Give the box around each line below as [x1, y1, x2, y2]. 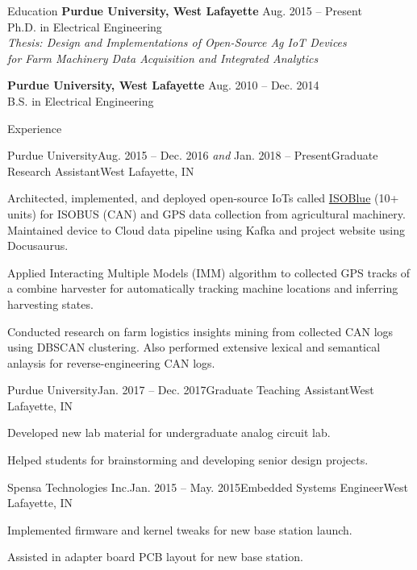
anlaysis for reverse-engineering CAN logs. [7, 354, 215, 371]
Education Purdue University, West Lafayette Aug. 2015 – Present [7, 2, 362, 19]
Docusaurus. [7, 237, 69, 254]
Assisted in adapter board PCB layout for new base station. [7, 548, 303, 565]
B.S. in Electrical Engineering [7, 92, 154, 109]
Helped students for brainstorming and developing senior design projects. [7, 451, 369, 468]
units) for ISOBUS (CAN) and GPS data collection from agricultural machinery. [7, 205, 406, 222]
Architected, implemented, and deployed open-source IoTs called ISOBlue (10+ [7, 189, 399, 206]
